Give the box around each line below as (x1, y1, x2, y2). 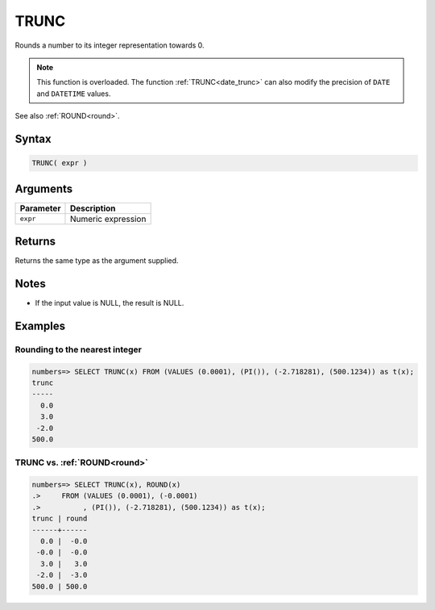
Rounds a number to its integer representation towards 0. (14, 40, 205, 50)
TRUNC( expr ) (31, 158, 88, 168)
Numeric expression (69, 213, 147, 224)
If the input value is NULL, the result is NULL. (35, 299, 184, 308)
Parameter (19, 203, 61, 214)
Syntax (14, 132, 52, 145)
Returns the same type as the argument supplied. (14, 256, 179, 265)
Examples (14, 319, 66, 332)
